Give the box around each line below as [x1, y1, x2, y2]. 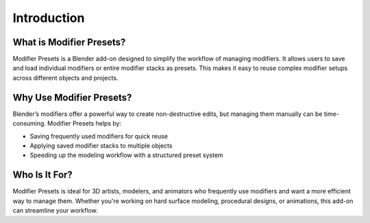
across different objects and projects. [12, 73, 119, 82]
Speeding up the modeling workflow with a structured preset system [29, 151, 224, 159]
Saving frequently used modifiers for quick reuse [29, 132, 168, 140]
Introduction [12, 10, 85, 25]
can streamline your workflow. [12, 207, 99, 214]
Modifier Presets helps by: [47, 119, 122, 128]
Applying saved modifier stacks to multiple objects [29, 141, 173, 150]
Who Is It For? [12, 169, 73, 181]
